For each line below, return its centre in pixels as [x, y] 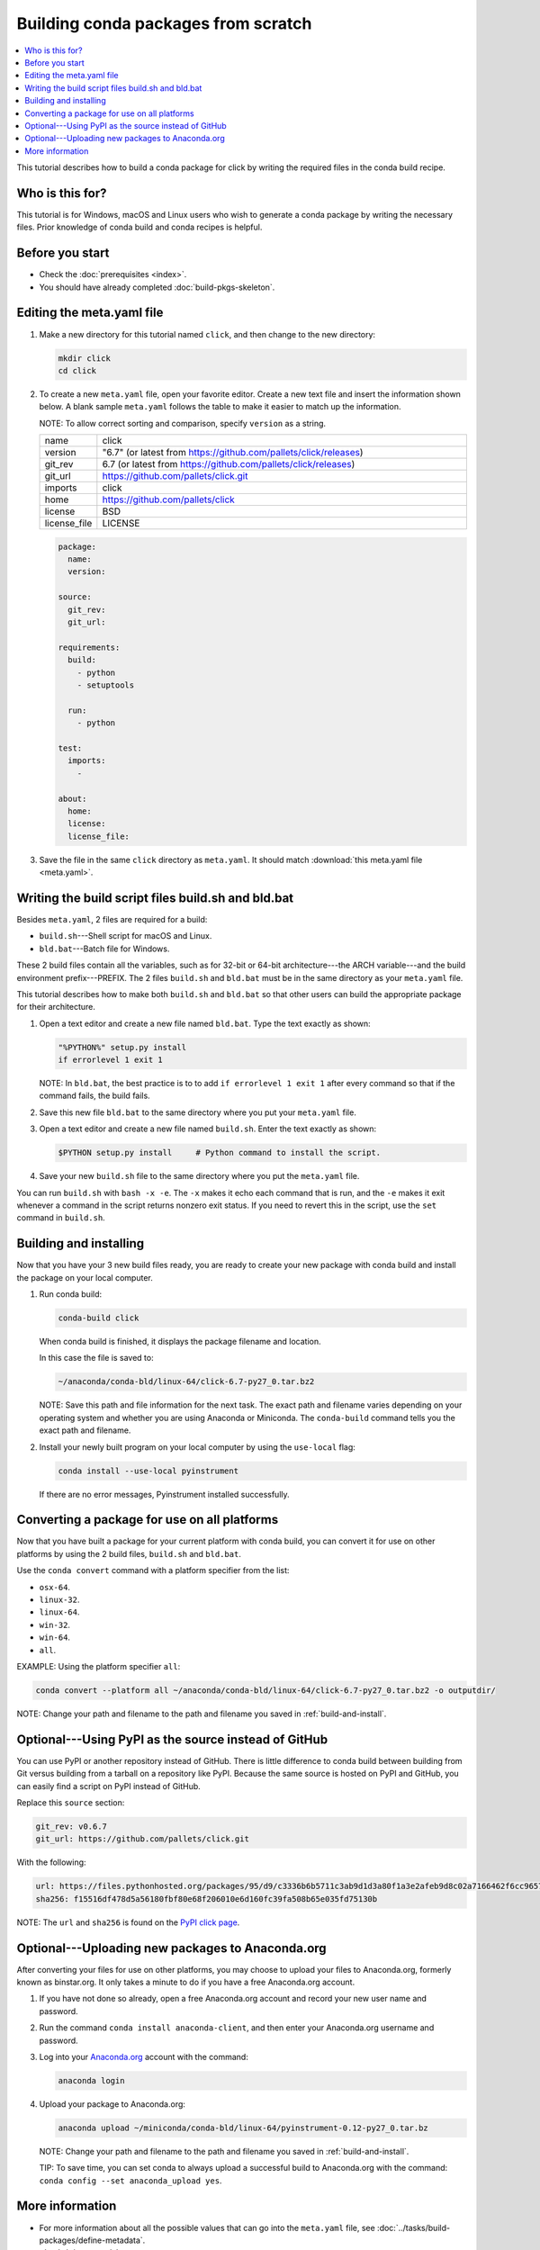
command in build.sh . [61, 1218]
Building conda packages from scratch [164, 23]
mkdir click [85, 358]
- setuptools [106, 685]
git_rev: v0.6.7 [72, 1826]
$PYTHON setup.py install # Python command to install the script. [220, 1153]
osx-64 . [55, 1587]
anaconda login [91, 2080]
